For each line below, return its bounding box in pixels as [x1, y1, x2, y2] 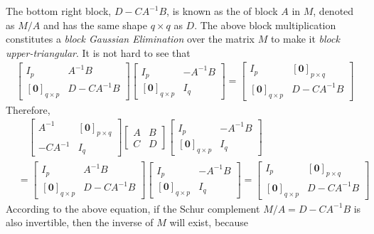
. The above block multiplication [194, 17, 336, 32]
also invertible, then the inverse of [6, 215, 154, 230]
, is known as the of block [166, 4, 278, 18]
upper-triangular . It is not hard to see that [6, 45, 191, 60]
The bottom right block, [6, 4, 112, 18]
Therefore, [6, 102, 50, 117]
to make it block [270, 31, 340, 46]
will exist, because [169, 215, 249, 230]
